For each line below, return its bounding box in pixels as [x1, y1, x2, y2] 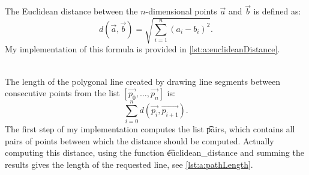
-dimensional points [145, 5, 217, 17]
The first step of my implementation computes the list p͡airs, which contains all [5, 123, 295, 135]
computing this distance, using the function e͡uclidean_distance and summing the [5, 146, 304, 159]
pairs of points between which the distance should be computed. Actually [5, 134, 274, 147]
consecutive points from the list [5, 87, 120, 99]
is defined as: [253, 5, 301, 17]
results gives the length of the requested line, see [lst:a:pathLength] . [5, 158, 253, 171]
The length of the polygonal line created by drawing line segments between [5, 75, 281, 87]
